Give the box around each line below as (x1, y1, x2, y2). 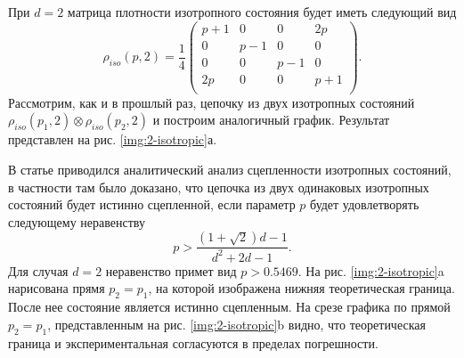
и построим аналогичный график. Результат (152, 110, 390, 129)
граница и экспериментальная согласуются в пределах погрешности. (8, 333, 379, 352)
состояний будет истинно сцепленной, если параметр (8, 195, 296, 214)
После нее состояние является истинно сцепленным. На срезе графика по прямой (8, 297, 451, 316)
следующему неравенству (8, 212, 145, 231)
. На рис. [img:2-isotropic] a (297, 261, 444, 280)
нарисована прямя (8, 279, 105, 297)
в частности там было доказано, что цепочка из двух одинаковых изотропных (8, 177, 429, 196)
